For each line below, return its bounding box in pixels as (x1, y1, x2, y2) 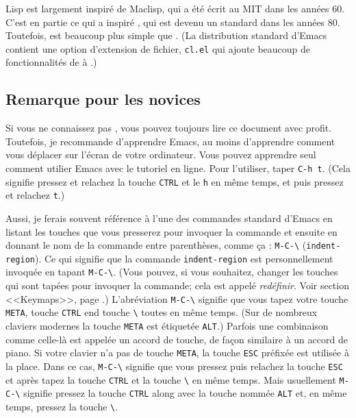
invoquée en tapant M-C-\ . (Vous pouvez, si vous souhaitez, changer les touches (5, 265, 338, 279)
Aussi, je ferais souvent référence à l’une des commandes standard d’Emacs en (5, 210, 333, 225)
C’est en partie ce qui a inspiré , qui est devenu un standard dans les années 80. (5, 14, 340, 29)
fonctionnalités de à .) (5, 55, 97, 69)
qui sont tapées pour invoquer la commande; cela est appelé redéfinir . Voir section (5, 278, 349, 293)
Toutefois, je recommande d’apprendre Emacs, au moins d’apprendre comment (5, 134, 335, 148)
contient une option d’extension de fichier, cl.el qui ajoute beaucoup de (5, 41, 311, 56)
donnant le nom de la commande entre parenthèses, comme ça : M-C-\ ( (5, 238, 307, 252)
